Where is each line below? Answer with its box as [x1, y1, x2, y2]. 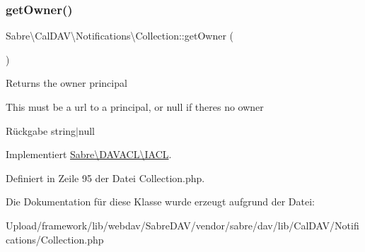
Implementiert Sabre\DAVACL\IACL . [6, 147, 172, 162]
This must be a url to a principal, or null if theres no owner [6, 100, 264, 114]
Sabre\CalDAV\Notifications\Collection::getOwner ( [6, 28, 233, 43]
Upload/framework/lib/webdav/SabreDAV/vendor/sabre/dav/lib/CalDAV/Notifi [6, 217, 359, 232]
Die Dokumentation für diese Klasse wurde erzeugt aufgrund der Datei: [6, 194, 315, 209]
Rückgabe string [6, 123, 76, 138]
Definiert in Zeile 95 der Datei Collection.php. [6, 170, 205, 185]
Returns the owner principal [6, 76, 127, 90]
